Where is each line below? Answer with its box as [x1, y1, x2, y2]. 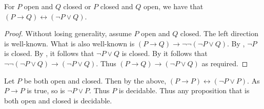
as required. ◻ [201, 58, 248, 68]
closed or [63, 1, 91, 11]
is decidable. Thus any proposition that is [118, 85, 250, 96]
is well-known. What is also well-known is [4, 38, 135, 48]
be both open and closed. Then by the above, [24, 75, 167, 86]
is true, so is [27, 85, 65, 96]
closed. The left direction [180, 28, 259, 39]
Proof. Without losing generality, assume [4, 28, 132, 39]
